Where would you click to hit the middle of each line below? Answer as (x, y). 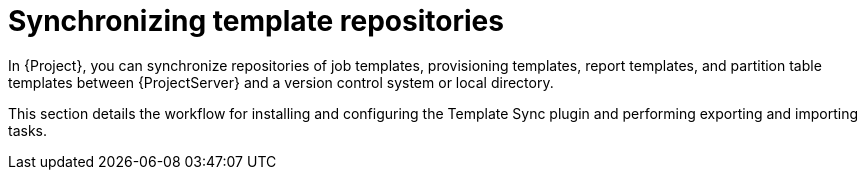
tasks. (28, 130)
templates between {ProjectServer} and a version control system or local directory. (281, 82)
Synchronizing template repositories (256, 21)
